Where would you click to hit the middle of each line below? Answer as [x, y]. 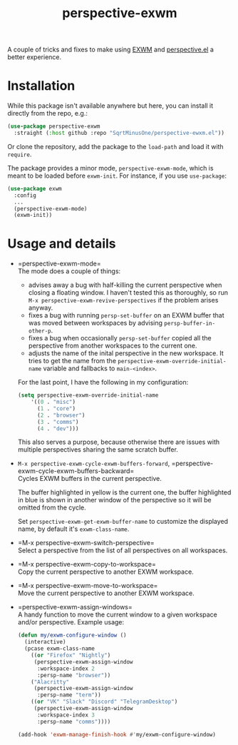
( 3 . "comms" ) [58, 422]
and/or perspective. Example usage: [71, 622]
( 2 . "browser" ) [61, 415]
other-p [40, 331]
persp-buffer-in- [190, 324]
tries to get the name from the [72, 361]
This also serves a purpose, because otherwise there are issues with [118, 442]
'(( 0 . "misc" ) [53, 402]
